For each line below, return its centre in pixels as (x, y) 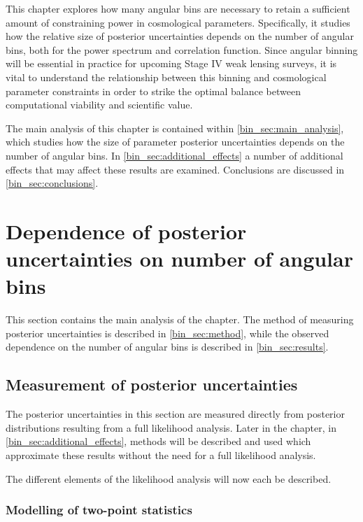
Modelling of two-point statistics (99, 510)
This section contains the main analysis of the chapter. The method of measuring (180, 319)
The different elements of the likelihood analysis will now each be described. (169, 478)
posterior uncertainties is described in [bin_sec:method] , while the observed (168, 333)
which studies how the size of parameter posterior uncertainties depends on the (175, 142)
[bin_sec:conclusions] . (52, 183)
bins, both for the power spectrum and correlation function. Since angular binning (182, 49)
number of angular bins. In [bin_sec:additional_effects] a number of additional (175, 155)
